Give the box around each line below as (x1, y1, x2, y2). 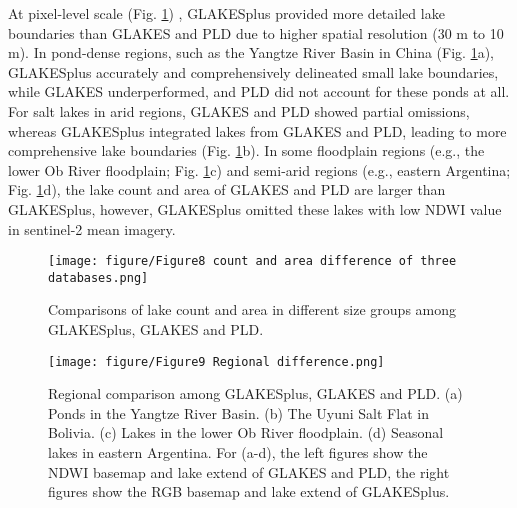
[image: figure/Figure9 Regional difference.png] (48, 354, 385, 369)
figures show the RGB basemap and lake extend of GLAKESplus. (48, 481, 450, 502)
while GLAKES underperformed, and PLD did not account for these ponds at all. (8, 81, 510, 102)
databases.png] (48, 270, 149, 285)
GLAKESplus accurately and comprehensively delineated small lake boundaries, (8, 61, 499, 82)
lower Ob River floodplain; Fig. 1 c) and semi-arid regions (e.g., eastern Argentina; (8, 159, 511, 180)
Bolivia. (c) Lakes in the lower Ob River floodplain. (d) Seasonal (48, 422, 444, 443)
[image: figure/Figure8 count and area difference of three (48, 254, 457, 269)
